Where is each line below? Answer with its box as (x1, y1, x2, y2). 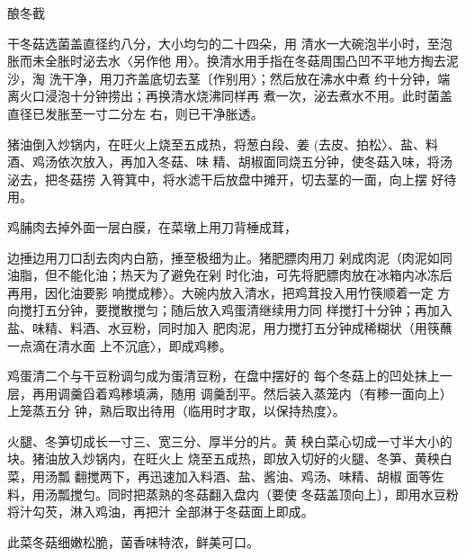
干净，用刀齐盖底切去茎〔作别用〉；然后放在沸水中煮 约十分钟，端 (61, 68, 451, 87)
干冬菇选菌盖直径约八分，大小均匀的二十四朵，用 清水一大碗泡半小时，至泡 (7, 33, 453, 52)
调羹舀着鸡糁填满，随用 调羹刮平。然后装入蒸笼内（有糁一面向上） (57, 383, 453, 402)
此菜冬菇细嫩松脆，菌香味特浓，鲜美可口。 (7, 532, 259, 551)
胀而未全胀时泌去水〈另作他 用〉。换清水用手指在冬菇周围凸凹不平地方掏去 (7, 51, 446, 70)
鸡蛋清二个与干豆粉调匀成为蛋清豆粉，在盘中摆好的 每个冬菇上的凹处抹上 (7, 366, 440, 385)
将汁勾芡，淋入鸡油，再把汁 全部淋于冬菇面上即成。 (7, 502, 314, 521)
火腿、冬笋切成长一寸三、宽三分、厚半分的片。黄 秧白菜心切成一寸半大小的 (7, 431, 453, 450)
